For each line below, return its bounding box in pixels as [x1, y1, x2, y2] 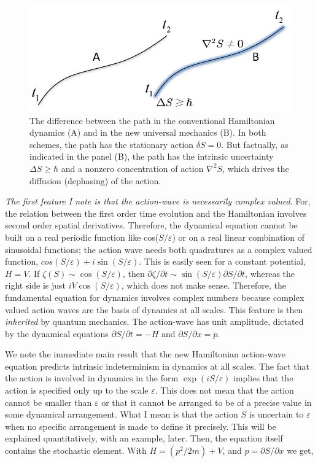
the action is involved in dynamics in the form [5, 372, 179, 384]
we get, [287, 444, 314, 457]
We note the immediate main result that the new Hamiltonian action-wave [5, 348, 286, 360]
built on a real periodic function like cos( [5, 230, 159, 243]
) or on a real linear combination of [172, 230, 304, 243]
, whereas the [245, 267, 295, 279]
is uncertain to [249, 408, 304, 421]
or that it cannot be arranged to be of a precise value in [101, 395, 312, 408]
